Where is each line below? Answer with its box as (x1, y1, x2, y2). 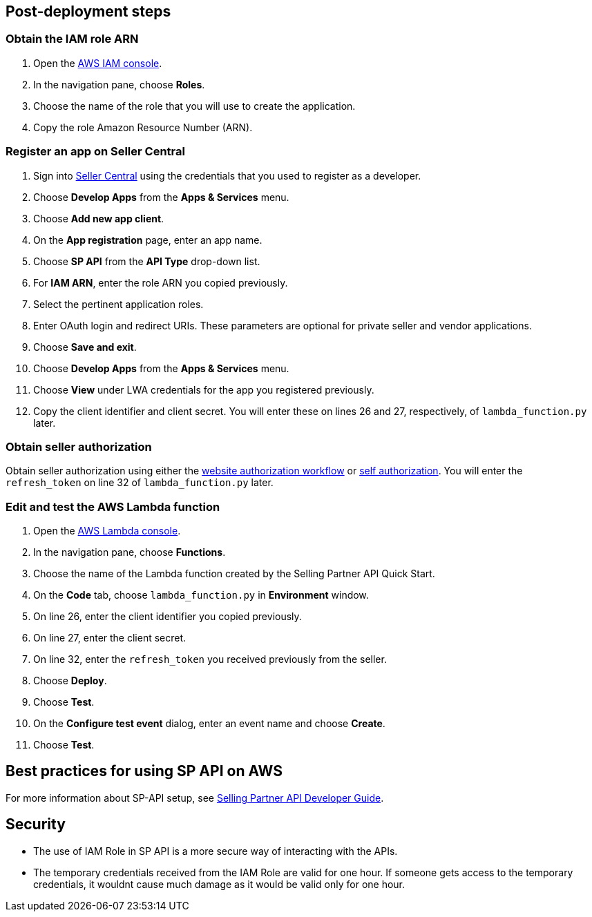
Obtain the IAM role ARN (6, 32, 139, 46)
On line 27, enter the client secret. (33, 632, 187, 644)
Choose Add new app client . (33, 212, 164, 224)
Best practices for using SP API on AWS (6, 762, 283, 780)
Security (6, 815, 66, 833)
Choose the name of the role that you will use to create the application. (33, 99, 356, 112)
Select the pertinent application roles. (33, 298, 204, 310)
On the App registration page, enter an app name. (33, 233, 262, 246)
